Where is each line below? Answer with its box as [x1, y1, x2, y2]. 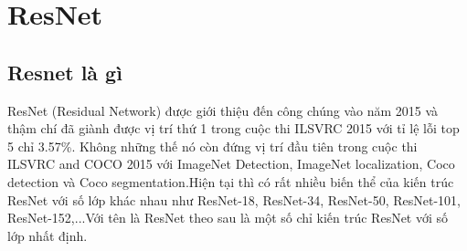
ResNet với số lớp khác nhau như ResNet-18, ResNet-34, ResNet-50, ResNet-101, [7, 190, 462, 209]
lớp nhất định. [7, 225, 88, 245]
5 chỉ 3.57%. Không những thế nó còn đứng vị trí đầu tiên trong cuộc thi [7, 136, 418, 155]
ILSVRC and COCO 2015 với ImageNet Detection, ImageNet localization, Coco [7, 154, 455, 173]
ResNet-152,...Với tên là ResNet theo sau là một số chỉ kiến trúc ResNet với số [7, 208, 449, 227]
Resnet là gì [7, 58, 122, 86]
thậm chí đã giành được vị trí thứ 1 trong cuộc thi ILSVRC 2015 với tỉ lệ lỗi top [7, 119, 460, 138]
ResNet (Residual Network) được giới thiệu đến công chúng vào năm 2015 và [7, 100, 439, 120]
